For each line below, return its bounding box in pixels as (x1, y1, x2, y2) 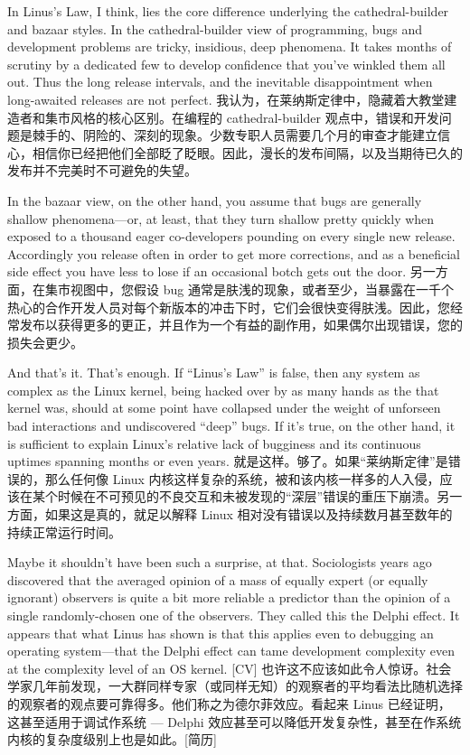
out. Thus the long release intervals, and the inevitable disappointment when (7, 72, 433, 91)
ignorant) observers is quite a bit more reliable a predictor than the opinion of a (7, 588, 451, 607)
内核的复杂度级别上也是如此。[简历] (7, 730, 217, 749)
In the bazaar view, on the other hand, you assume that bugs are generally (7, 191, 422, 210)
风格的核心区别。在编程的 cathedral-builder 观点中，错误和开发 (70, 107, 439, 126)
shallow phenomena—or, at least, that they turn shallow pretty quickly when (7, 209, 435, 228)
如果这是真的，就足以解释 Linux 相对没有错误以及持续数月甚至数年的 (44, 505, 453, 524)
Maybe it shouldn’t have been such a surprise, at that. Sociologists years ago (7, 553, 432, 572)
